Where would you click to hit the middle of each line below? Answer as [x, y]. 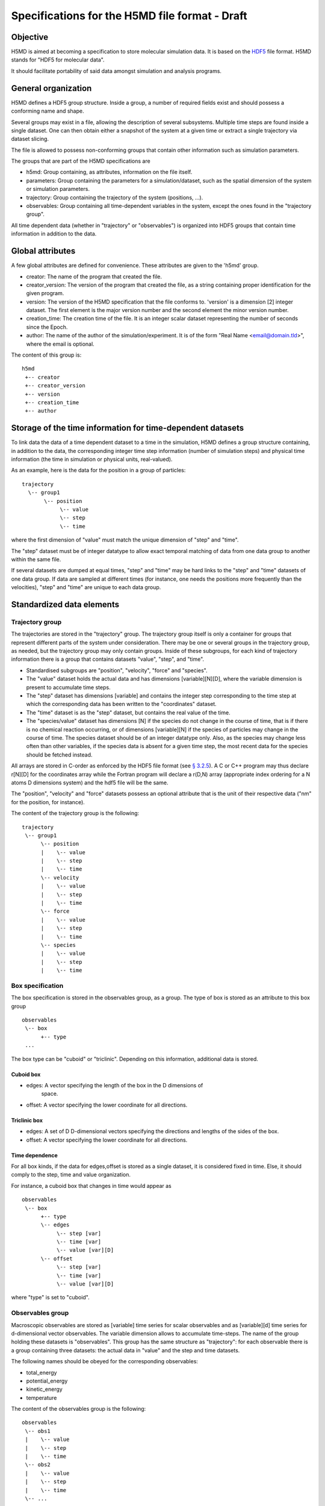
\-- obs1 [38, 1431]
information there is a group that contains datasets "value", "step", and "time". [108, 659]
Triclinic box [27, 1120]
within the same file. [36, 559]
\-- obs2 [38, 1465]
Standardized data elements [65, 605]
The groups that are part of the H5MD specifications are [81, 161]
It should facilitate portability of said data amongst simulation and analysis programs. [116, 71]
